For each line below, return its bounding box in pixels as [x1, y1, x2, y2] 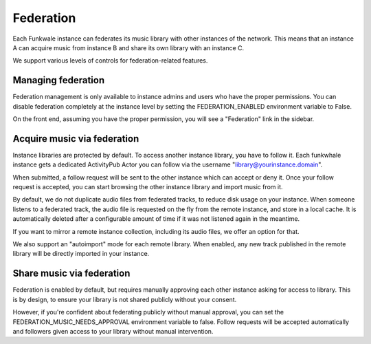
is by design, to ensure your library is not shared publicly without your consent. [12, 295, 237, 303]
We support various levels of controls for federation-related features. [12, 56, 208, 65]
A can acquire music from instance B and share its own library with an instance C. [12, 43, 245, 52]
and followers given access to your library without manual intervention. [12, 327, 214, 335]
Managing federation [12, 74, 105, 86]
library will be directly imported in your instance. [12, 250, 150, 258]
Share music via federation [12, 268, 131, 279]
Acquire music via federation [12, 133, 139, 144]
